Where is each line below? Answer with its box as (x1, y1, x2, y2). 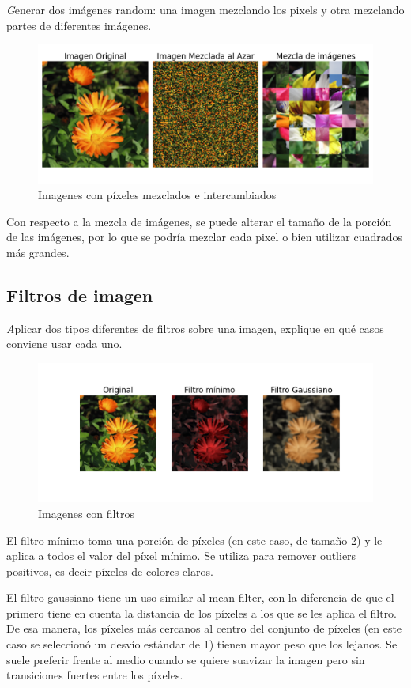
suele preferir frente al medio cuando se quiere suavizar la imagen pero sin (6, 651, 365, 667)
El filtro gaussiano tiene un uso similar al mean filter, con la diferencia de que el (6, 589, 394, 606)
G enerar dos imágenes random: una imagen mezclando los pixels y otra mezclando (6, 2, 405, 17)
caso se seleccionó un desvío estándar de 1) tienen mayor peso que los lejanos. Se (6, 636, 398, 652)
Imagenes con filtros (38, 505, 134, 521)
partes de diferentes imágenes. (6, 17, 152, 33)
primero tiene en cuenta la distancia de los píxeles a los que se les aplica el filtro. (6, 604, 398, 621)
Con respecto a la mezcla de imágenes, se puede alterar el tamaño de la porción (6, 213, 392, 229)
